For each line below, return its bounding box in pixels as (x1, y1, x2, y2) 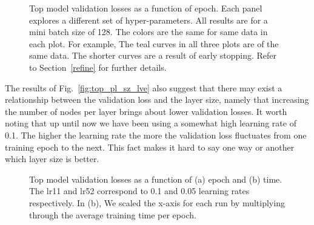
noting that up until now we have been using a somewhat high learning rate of (5, 117, 296, 129)
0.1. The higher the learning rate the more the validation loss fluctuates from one (5, 128, 307, 141)
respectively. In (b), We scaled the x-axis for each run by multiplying (29, 196, 285, 209)
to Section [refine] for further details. (29, 60, 167, 73)
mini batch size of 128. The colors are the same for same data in (29, 25, 268, 38)
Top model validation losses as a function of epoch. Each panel (29, 2, 262, 14)
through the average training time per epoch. (29, 208, 196, 221)
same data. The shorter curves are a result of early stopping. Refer (29, 49, 276, 62)
